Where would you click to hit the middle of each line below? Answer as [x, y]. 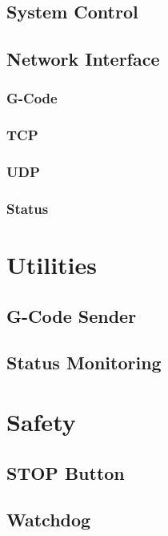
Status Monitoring [84, 363]
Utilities [52, 265]
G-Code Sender [72, 315]
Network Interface [83, 59]
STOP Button [66, 472]
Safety [41, 422]
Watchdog [49, 520]
